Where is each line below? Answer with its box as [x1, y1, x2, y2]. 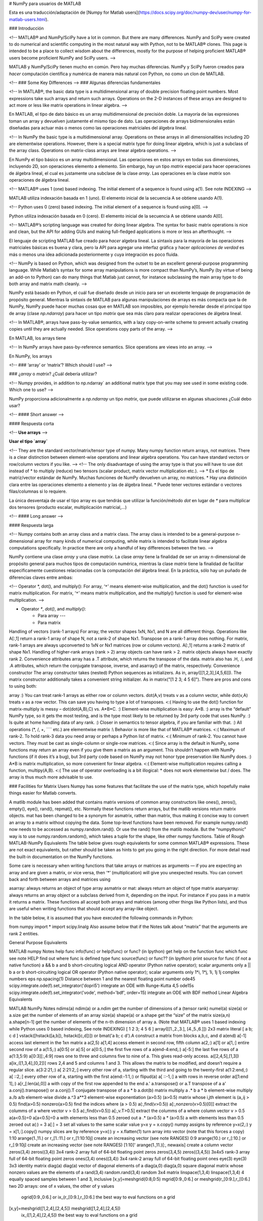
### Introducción [9, 25, 44, 31]
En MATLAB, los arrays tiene [9, 335, 66, 341]
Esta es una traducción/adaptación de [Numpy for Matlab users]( [9, 10, 140, 16]
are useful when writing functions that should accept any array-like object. [9, 906, 159, 912]
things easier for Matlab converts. [9, 790, 77, 796]
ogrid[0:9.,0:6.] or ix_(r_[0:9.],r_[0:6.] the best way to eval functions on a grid [21, 1194, 175, 1200]
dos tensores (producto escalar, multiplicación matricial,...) [9, 505, 127, 510]
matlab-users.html [9, 16, 46, 22]
